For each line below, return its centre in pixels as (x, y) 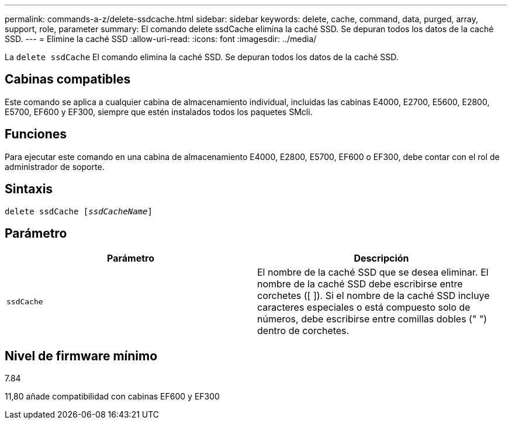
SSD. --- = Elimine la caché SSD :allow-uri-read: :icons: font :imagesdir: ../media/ (161, 39)
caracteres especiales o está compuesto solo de (364, 307)
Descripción (381, 258)
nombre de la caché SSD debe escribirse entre (360, 284)
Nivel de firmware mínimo (81, 356)
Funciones (36, 134)
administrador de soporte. (55, 166)
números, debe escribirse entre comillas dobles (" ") (372, 319)
